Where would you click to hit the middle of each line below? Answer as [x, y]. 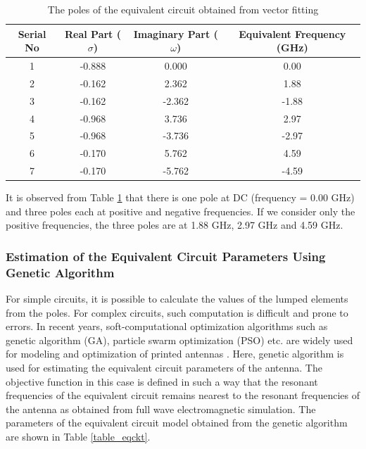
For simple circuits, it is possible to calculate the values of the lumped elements [177, 299]
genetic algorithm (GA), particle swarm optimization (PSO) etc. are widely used [179, 340]
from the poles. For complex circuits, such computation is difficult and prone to [177, 312]
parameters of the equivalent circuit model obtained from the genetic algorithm [177, 423]
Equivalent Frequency [292, 33]
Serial [32, 33]
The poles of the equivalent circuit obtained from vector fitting [183, 9]
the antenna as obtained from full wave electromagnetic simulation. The [161, 409]
